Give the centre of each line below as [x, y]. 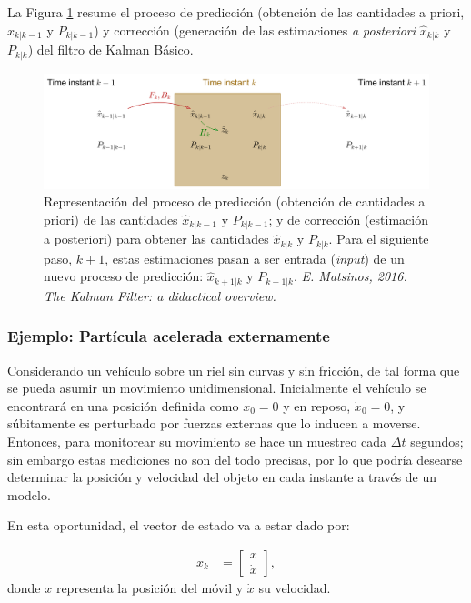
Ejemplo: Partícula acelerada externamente [169, 336]
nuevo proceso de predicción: [124, 276]
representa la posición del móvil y [150, 587]
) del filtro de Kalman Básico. [110, 50]
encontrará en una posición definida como [123, 405]
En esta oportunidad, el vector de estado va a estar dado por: [179, 525]
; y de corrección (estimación [348, 219]
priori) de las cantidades [111, 219]
